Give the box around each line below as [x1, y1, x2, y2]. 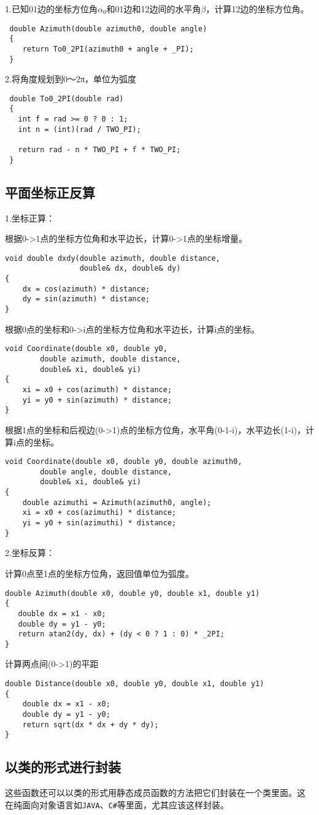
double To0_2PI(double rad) [9, 94, 124, 103]
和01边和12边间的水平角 [106, 2, 201, 15]
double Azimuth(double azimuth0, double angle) [9, 24, 207, 33]
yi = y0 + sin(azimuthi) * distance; [22, 519, 177, 528]
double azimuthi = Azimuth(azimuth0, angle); [22, 498, 212, 507]
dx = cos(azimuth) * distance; [22, 284, 150, 293]
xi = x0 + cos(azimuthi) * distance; [22, 508, 177, 517]
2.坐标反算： [5, 546, 55, 559]
